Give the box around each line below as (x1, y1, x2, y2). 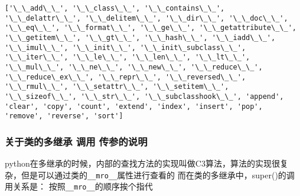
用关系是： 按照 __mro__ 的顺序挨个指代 (5, 180, 153, 192)
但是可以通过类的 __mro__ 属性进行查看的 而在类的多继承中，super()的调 (21, 168, 295, 181)
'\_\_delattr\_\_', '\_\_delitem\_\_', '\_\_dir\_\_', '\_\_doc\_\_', (5, 14, 288, 22)
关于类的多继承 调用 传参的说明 (5, 134, 148, 148)
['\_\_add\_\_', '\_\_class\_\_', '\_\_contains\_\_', (5, 4, 225, 12)
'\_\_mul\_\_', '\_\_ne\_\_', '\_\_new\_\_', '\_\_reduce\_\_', (5, 62, 263, 71)
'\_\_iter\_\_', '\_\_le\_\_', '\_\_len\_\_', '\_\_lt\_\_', (5, 53, 250, 62)
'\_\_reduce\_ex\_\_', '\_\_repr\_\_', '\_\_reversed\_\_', (5, 72, 246, 81)
